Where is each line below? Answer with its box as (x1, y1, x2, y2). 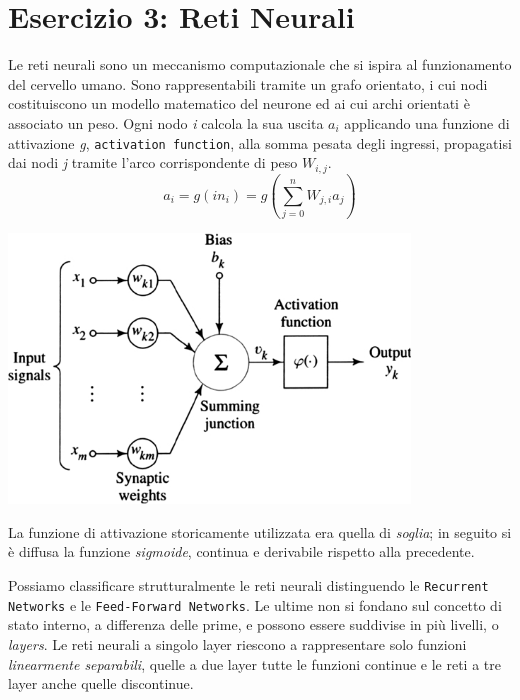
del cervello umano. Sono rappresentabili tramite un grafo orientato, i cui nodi (8, 73, 488, 94)
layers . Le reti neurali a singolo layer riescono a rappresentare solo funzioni (8, 633, 467, 654)
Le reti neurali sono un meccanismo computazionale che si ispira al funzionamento (8, 54, 512, 75)
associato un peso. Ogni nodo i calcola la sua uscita (8, 112, 324, 133)
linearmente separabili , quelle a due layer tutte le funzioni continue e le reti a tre (8, 653, 501, 674)
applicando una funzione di (344, 112, 510, 133)
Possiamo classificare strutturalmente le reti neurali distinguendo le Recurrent (8, 575, 489, 596)
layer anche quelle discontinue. (8, 673, 194, 694)
